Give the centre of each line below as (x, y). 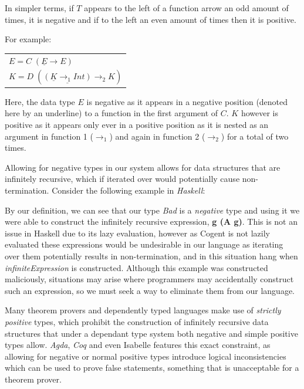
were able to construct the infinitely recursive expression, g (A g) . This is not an (151, 221)
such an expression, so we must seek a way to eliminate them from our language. (150, 290)
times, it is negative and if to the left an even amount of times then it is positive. (151, 19)
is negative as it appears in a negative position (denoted (187, 101)
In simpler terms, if (39, 8)
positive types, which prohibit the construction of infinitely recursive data (137, 321)
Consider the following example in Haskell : (129, 190)
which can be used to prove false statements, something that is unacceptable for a (152, 368)
